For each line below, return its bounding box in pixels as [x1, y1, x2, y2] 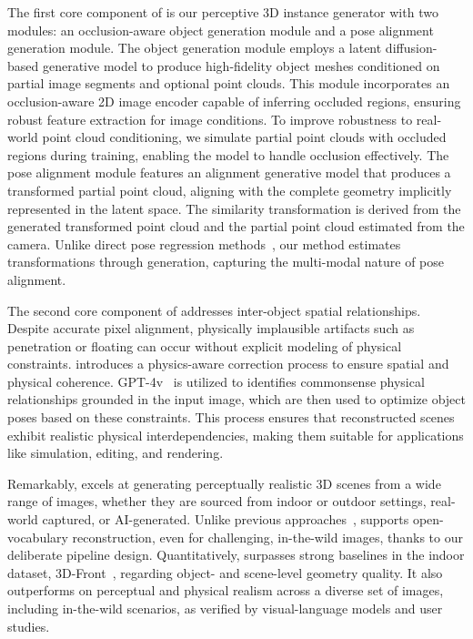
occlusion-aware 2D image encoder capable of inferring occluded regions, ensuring [7, 91, 461, 110]
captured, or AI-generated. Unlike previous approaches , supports [42, 510, 409, 529]
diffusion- [385, 38, 438, 57]
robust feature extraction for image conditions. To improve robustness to [7, 109, 413, 128]
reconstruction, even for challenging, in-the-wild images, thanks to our [72, 527, 463, 546]
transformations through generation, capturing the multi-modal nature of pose [7, 252, 445, 271]
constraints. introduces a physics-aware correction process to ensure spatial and [7, 354, 449, 373]
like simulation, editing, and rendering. [7, 443, 224, 462]
